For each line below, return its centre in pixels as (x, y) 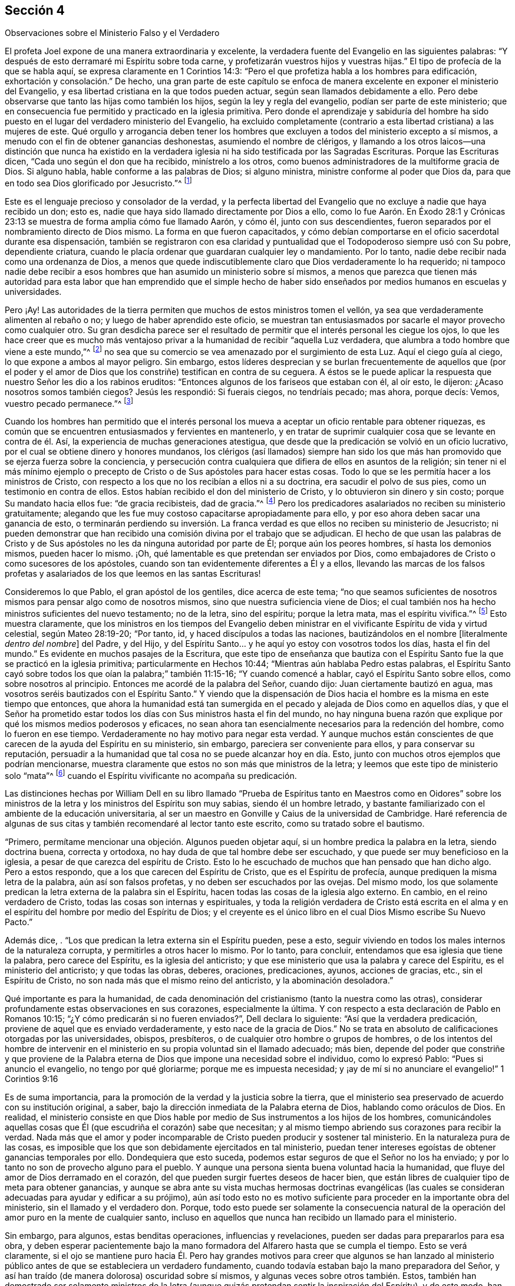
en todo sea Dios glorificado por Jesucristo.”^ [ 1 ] (98, 182)
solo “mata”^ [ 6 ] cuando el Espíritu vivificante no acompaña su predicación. (151, 774)
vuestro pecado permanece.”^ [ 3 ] (69, 402)
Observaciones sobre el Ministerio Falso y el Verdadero (112, 33)
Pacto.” (19, 922)
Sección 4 (35, 10)
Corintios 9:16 (32, 1079)
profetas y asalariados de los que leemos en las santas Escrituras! (133, 574)
